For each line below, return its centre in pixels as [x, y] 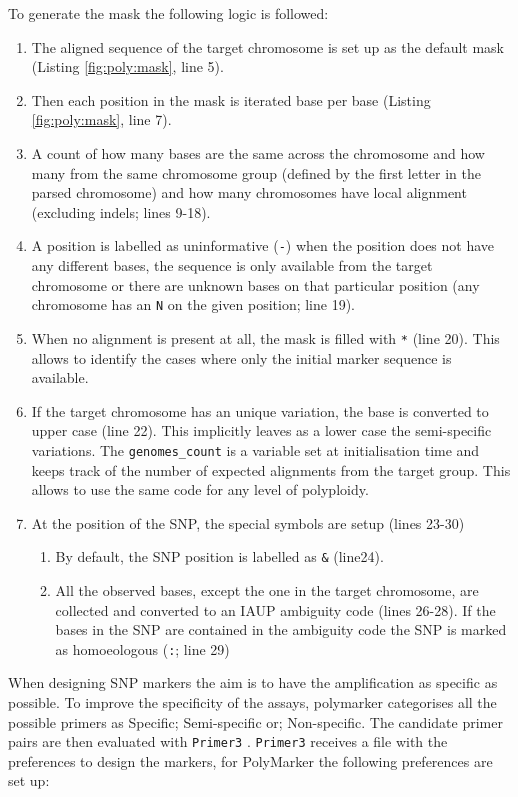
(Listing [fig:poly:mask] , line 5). [127, 66]
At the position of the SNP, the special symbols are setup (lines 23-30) [248, 522]
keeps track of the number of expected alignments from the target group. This [271, 469]
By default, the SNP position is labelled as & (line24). [219, 556]
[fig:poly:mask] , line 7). [101, 119]
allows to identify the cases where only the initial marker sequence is [241, 357]
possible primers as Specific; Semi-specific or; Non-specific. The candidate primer [255, 721]
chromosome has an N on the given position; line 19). [193, 304]
